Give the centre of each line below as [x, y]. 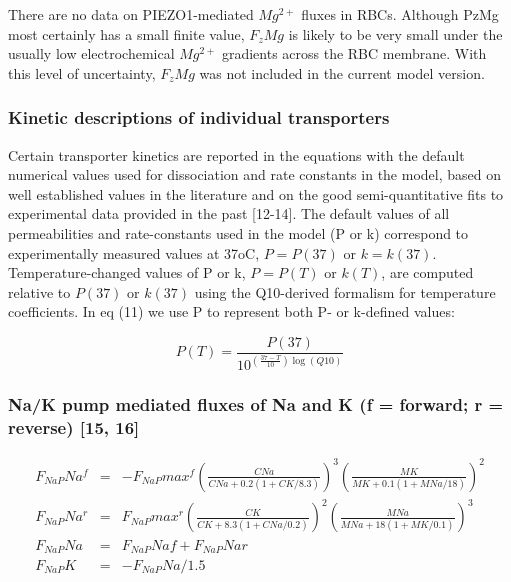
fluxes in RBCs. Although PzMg [400, 14]
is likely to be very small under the [395, 33]
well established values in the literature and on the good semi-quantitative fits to [256, 193]
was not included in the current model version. [342, 72]
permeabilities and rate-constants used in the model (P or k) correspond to [238, 232]
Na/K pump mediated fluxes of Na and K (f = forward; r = [256, 404]
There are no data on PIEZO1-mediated [131, 14]
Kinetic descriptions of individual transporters [199, 117]
